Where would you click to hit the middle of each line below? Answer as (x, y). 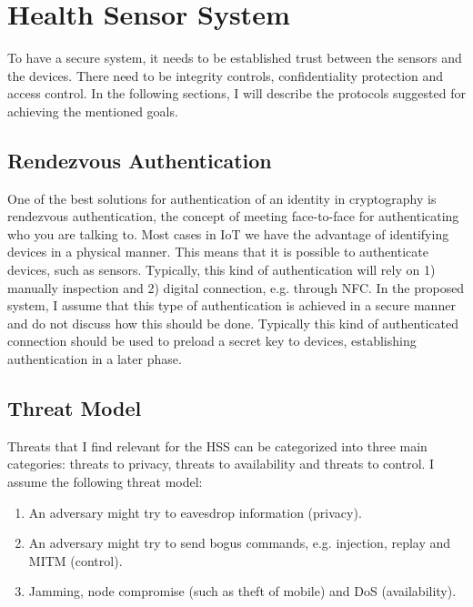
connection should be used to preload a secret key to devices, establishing (212, 341)
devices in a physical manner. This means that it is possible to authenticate (218, 252)
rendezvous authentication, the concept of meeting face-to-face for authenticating (233, 216)
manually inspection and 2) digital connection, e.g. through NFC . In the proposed (236, 287)
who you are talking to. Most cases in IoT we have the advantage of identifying (228, 233)
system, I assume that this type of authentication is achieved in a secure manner (231, 305)
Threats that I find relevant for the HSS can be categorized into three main (217, 445)
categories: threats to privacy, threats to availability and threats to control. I (221, 464)
